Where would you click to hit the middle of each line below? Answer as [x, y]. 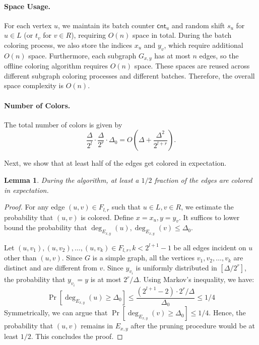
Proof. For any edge [35, 207]
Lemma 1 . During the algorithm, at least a [72, 180]
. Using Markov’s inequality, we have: [197, 279]
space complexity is [34, 85]
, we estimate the [207, 207]
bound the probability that [46, 227]
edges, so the [219, 55]
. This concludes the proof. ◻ [77, 336]
